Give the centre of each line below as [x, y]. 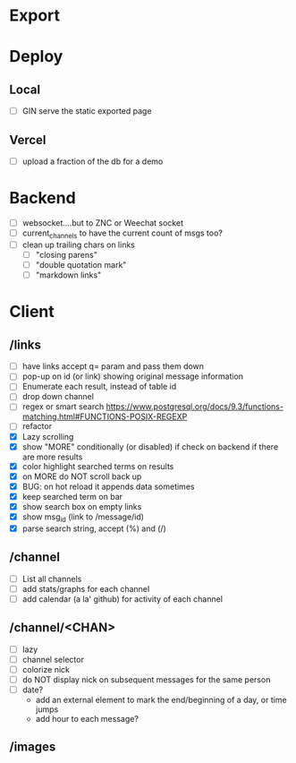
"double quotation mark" [81, 265]
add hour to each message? [87, 718]
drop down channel [58, 397]
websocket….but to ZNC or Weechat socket [102, 223]
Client [32, 312]
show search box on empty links [82, 506]
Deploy [36, 57]
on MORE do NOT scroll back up [82, 476]
